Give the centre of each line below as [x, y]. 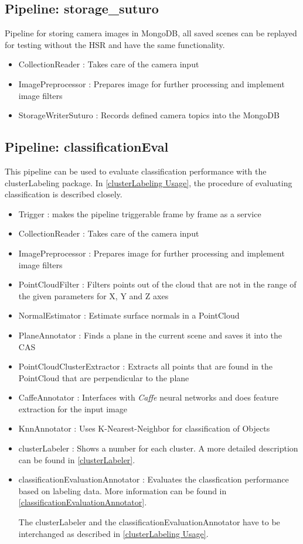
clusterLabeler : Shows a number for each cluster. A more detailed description [158, 448]
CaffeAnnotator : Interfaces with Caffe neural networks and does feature [149, 397]
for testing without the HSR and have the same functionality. [115, 44]
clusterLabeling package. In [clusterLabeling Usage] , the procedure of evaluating [149, 182]
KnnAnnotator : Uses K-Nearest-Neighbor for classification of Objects [144, 428]
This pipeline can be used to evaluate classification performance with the [136, 171]
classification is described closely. [64, 194]
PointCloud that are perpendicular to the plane [104, 377]
